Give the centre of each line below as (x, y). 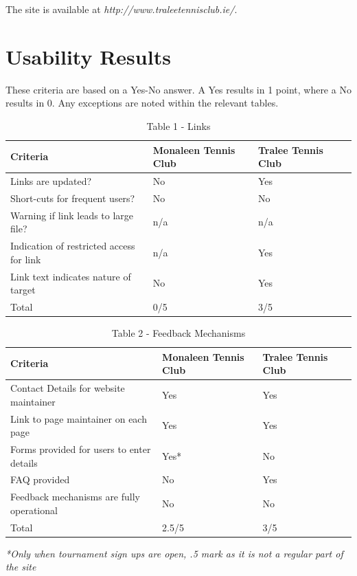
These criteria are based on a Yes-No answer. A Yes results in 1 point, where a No (178, 89)
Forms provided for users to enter (81, 448)
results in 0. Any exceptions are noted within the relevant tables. (142, 103)
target (23, 290)
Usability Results (88, 56)
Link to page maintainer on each (79, 418)
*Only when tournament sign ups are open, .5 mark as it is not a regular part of (174, 553)
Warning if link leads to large (72, 215)
